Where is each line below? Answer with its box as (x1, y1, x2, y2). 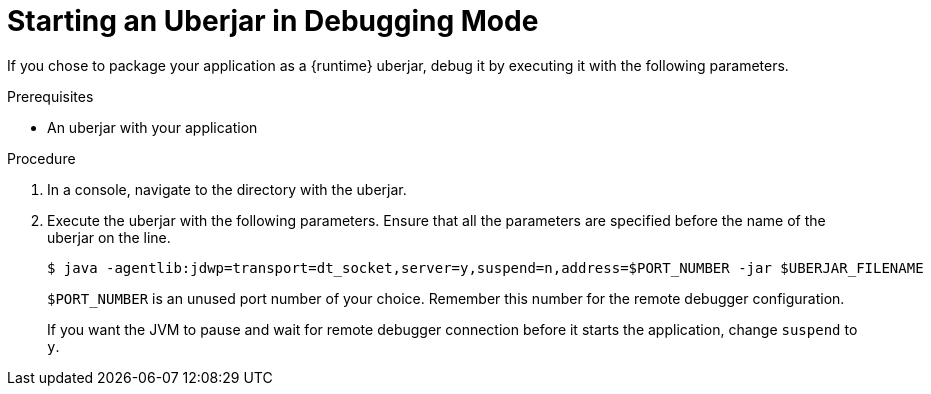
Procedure (7, 149, 76, 167)
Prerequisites (7, 87, 94, 105)
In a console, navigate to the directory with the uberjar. (47, 180, 407, 198)
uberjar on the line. (47, 228, 171, 246)
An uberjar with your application (47, 118, 258, 136)
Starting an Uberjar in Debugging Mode (7, 4, 539, 38)
